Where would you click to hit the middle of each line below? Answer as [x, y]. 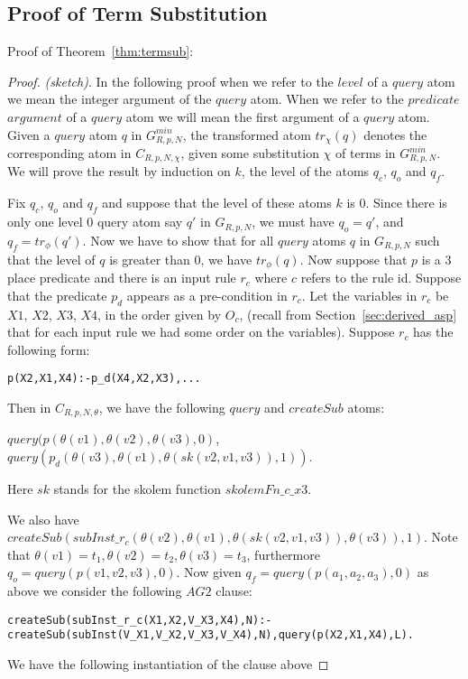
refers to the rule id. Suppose [381, 278]
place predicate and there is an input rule [122, 278]
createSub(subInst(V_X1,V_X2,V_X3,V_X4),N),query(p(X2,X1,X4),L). [211, 635]
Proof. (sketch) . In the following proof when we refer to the [170, 81]
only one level [45, 222]
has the [433, 332]
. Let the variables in [359, 295]
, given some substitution [250, 153]
